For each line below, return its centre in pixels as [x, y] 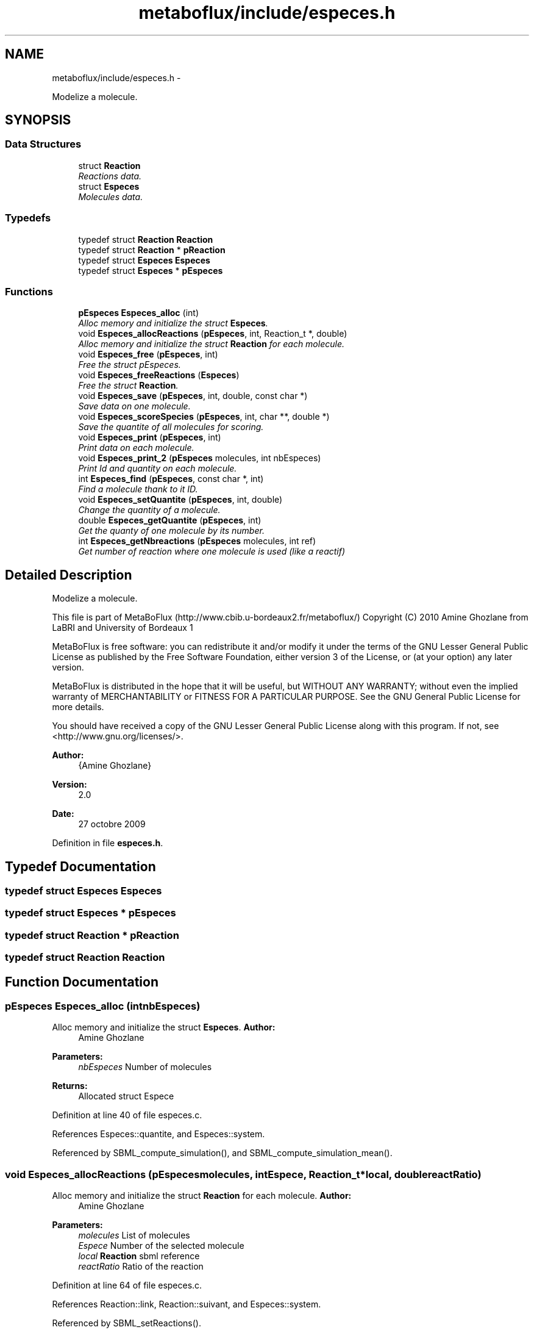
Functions [29, 291]
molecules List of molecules [134, 1235]
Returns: [70, 1086]
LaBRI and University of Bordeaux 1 [123, 628]
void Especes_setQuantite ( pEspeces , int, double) [180, 500]
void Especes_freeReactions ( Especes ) [159, 375]
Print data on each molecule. [136, 448]
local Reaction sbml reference [139, 1256]
